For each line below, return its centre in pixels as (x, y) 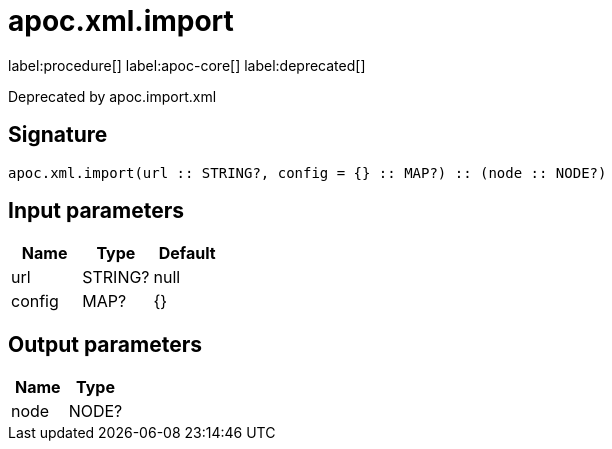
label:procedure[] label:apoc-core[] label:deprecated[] (187, 65)
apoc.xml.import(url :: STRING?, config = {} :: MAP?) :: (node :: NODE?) (307, 172)
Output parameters (105, 344)
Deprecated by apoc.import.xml (112, 96)
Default (187, 253)
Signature (58, 135)
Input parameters (96, 211)
